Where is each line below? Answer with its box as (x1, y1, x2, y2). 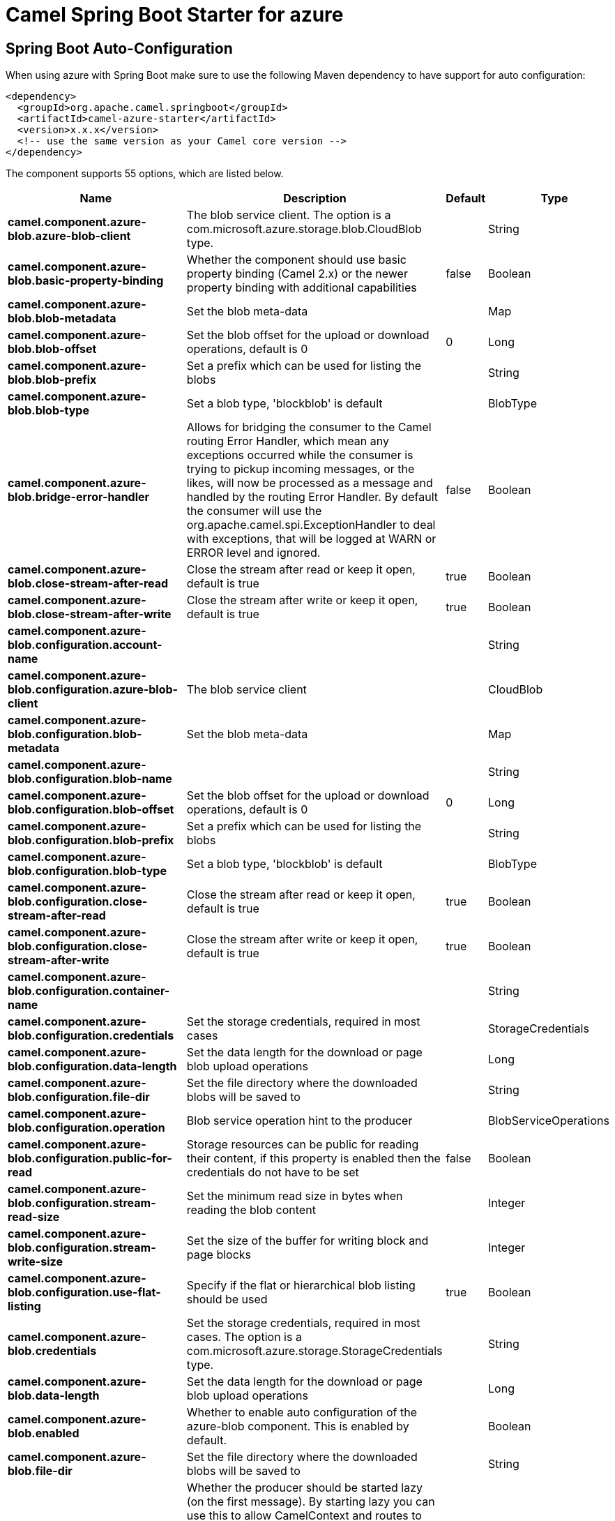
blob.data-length (8, 1388, 100, 1403)
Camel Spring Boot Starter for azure (6, 3, 344, 27)
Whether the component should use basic (186, 253, 407, 267)
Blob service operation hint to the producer (186, 1114, 413, 1128)
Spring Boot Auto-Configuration (6, 39, 233, 57)
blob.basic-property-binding (8, 274, 164, 288)
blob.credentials (8, 1344, 97, 1358)
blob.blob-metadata (8, 311, 116, 326)
